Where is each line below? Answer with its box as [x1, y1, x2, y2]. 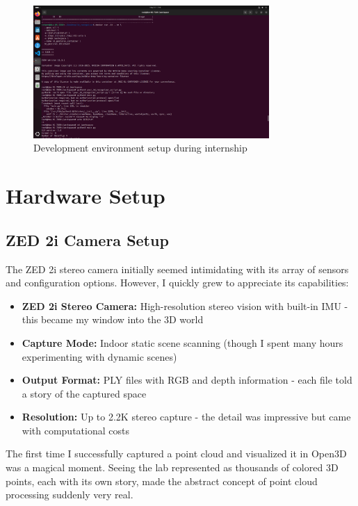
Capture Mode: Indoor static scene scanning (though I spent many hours [22, 335, 343, 350]
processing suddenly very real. [6, 487, 133, 502]
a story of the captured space [22, 386, 147, 400]
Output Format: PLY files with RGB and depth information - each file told [22, 373, 352, 387]
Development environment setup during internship [33, 140, 247, 155]
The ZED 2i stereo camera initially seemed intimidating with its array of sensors [6, 261, 349, 276]
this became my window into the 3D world [22, 312, 204, 327]
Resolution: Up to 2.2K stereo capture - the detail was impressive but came [22, 409, 351, 424]
